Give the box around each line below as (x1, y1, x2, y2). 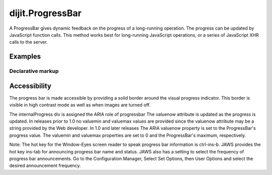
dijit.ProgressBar (9, 8, 82, 19)
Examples (9, 52, 41, 61)
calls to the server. (9, 39, 48, 45)
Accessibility (9, 81, 51, 90)
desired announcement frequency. (9, 162, 81, 168)
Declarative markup (9, 68, 59, 75)
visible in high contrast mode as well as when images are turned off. (9, 102, 151, 108)
